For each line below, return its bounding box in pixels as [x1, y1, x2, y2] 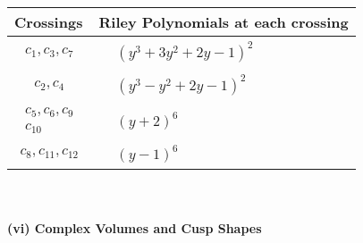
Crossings [14, 12, 83, 32]
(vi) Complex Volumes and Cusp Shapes [7, 218, 262, 237]
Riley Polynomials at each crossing [98, 12, 349, 32]
